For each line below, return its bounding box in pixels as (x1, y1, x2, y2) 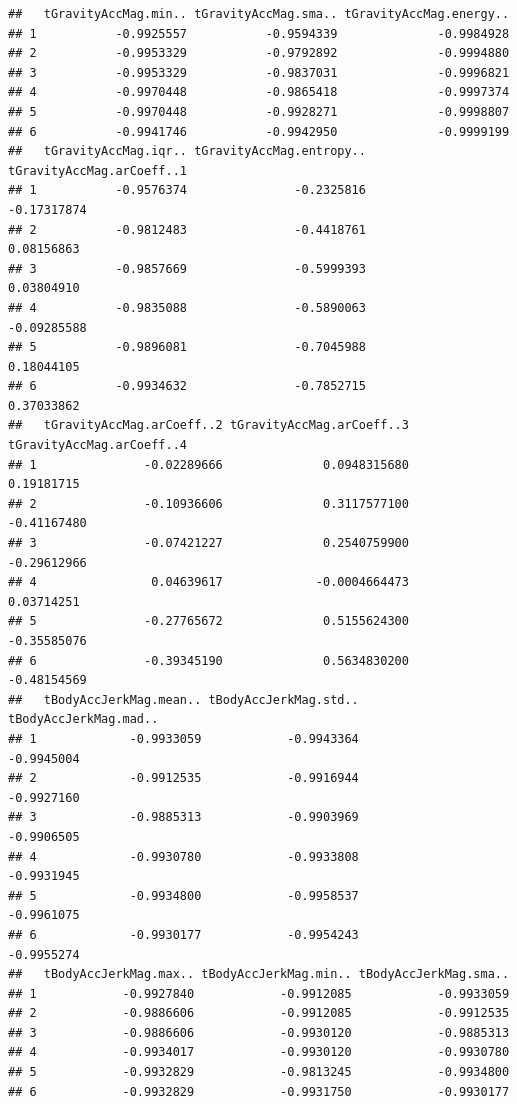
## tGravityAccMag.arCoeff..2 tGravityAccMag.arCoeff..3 (8, 418, 409, 433)
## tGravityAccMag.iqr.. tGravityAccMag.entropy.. (8, 144, 366, 159)
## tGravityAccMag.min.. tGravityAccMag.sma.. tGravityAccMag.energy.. (8, 7, 510, 21)
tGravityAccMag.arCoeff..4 (8, 438, 187, 453)
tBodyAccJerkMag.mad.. (8, 712, 159, 727)
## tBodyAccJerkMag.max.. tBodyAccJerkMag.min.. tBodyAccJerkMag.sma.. (8, 967, 510, 982)
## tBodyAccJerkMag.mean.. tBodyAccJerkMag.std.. (8, 692, 359, 707)
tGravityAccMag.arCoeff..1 (8, 163, 187, 178)
